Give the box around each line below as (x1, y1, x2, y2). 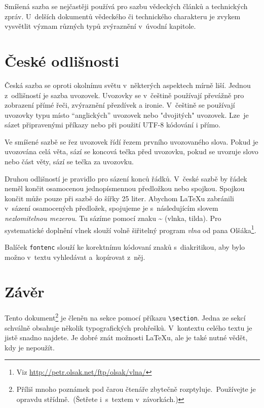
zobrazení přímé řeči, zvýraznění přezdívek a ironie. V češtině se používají (5, 100, 235, 110)
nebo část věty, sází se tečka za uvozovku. (5, 156, 134, 167)
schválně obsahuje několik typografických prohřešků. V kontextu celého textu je (5, 322, 252, 333)
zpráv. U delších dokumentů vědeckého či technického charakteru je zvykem (5, 11, 241, 21)
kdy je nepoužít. (5, 342, 55, 352)
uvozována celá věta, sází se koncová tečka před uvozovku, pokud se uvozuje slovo (5, 146, 258, 157)
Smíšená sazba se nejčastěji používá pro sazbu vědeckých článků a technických (5, 1, 248, 11)
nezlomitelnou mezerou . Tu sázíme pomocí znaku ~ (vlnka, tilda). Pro (5, 213, 221, 223)
